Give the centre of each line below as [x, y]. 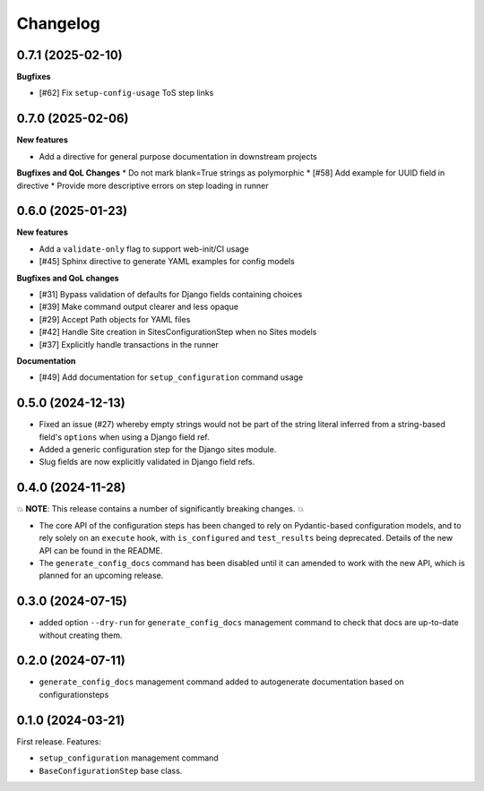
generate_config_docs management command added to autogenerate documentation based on [221, 682]
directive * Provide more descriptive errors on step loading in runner [143, 185]
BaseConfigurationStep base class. [111, 770]
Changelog [58, 23]
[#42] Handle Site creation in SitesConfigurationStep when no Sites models [178, 332]
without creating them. [81, 635]
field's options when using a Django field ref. [124, 437]
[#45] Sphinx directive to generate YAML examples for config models [167, 262]
